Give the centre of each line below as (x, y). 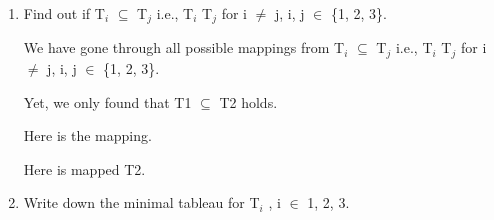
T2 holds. (248, 101)
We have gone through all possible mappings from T (184, 47)
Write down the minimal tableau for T (141, 202)
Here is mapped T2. (84, 168)
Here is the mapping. (87, 135)
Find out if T (64, 13)
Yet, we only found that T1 (107, 101)
